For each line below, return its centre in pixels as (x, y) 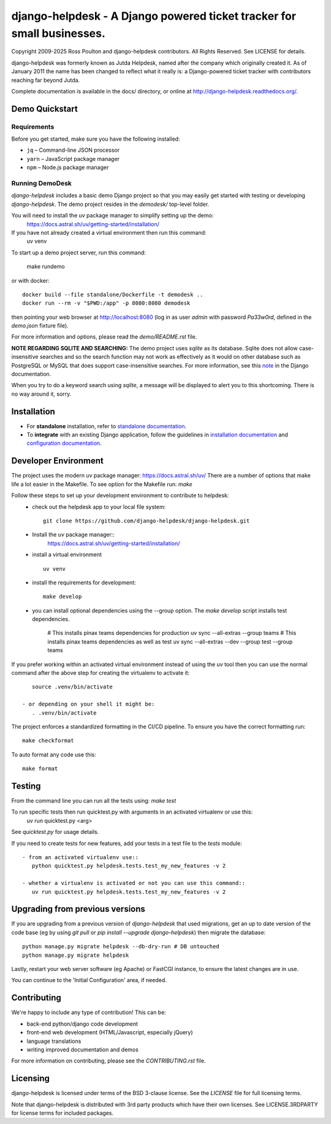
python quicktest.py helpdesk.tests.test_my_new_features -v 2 (129, 866)
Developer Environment (58, 461)
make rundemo (46, 267)
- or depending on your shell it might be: (89, 704)
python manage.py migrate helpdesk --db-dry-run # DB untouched (121, 947)
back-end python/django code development (82, 1024)
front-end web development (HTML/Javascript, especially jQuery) (110, 1032)
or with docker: (31, 280)
